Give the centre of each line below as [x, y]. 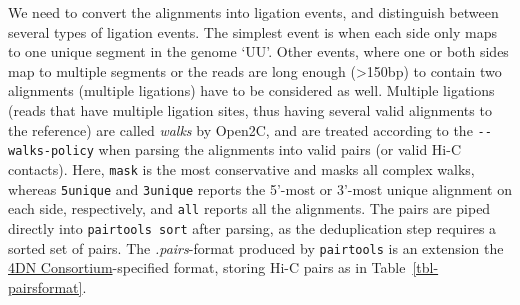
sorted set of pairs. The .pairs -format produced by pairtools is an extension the [256, 247]
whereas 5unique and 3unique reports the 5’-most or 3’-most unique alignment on [260, 188]
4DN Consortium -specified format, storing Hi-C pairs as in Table [207, 267]
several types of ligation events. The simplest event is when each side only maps [253, 31]
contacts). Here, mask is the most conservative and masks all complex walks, [241, 168]
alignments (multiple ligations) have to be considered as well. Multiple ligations [251, 90]
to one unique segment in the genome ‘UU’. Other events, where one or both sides [258, 51]
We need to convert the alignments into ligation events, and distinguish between [253, 12]
